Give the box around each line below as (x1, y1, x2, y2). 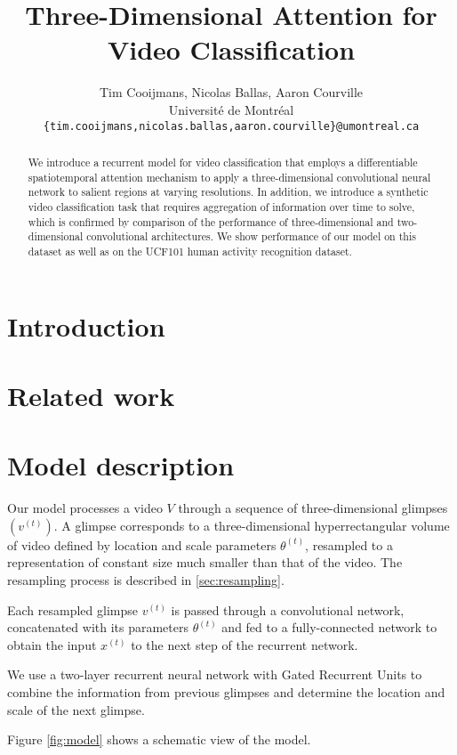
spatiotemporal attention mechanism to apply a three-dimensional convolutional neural (28, 169, 431, 184)
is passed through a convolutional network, (171, 600, 405, 619)
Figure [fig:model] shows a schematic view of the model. (7, 730, 311, 749)
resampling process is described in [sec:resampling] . (7, 571, 285, 589)
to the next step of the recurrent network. (131, 635, 358, 654)
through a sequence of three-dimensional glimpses (178, 499, 448, 517)
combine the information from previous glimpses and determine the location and (7, 682, 445, 701)
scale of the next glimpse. (7, 700, 145, 718)
